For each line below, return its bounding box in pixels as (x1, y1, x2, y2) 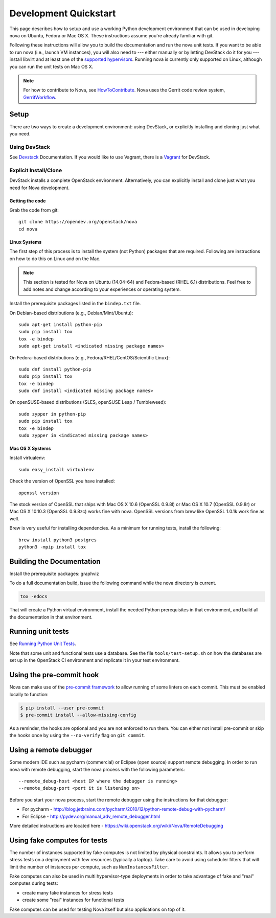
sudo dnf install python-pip (18, 366, 91, 372)
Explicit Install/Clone (9, 167, 62, 174)
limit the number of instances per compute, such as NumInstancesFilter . (9, 864, 169, 870)
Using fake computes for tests (9, 836, 108, 844)
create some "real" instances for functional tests (22, 897, 125, 903)
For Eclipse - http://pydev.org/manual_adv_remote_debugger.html (22, 813, 160, 819)
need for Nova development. (9, 185, 70, 191)
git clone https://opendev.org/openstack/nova (18, 219, 137, 225)
